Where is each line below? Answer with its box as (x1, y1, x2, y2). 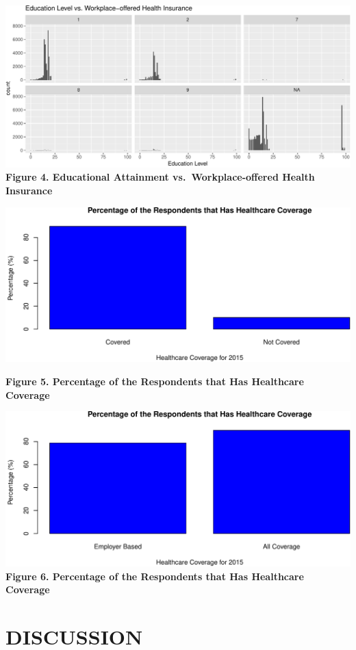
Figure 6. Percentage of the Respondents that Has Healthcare (5, 569, 304, 583)
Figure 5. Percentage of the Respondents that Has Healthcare (5, 374, 304, 388)
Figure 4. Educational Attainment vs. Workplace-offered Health (5, 170, 315, 184)
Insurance (5, 183, 53, 197)
